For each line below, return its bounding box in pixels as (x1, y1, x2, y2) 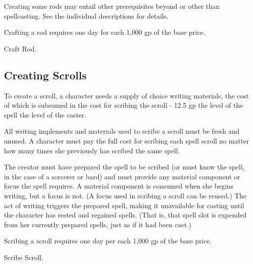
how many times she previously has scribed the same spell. (4, 145, 180, 155)
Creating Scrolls (4, 67, 87, 82)
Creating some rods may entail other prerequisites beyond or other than (4, 1, 220, 11)
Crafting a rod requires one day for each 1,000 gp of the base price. (4, 27, 206, 37)
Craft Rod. (4, 43, 37, 53)
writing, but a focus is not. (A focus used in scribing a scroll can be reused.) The (4, 190, 247, 200)
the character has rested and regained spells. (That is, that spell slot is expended (4, 210, 247, 220)
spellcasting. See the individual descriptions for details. (4, 10, 169, 21)
